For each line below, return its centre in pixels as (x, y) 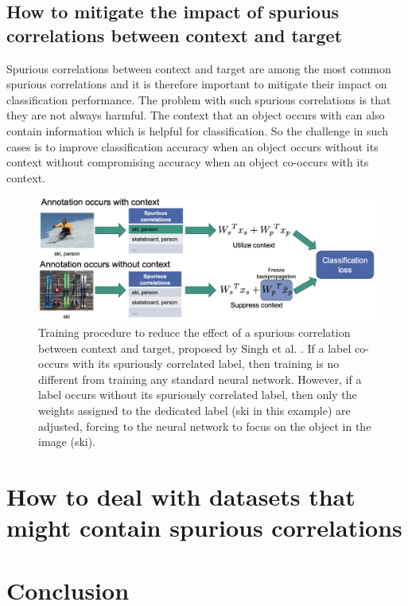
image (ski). (67, 442)
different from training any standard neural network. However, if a (200, 379)
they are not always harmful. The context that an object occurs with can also (196, 115)
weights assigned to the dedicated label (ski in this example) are (194, 410)
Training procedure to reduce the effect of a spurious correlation (194, 332)
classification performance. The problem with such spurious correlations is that (199, 99)
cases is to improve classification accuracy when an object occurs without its (192, 146)
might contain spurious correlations (204, 528)
